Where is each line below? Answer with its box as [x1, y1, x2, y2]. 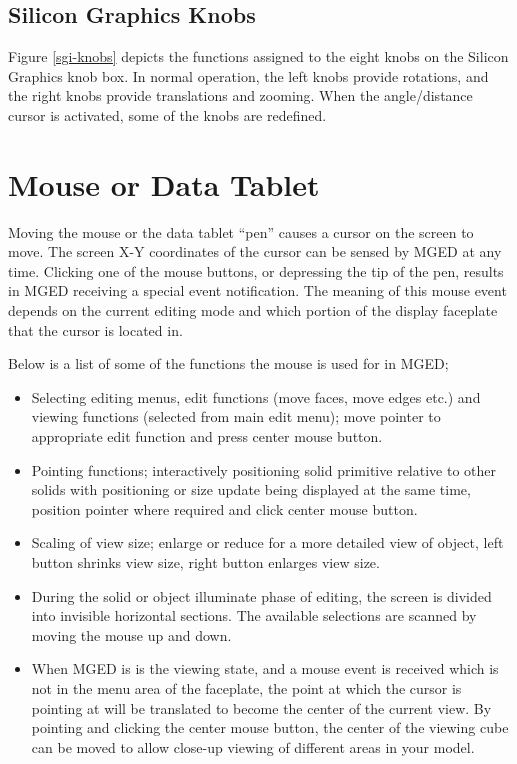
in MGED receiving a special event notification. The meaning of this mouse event [8, 280, 507, 301]
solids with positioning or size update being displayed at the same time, [31, 479, 471, 500]
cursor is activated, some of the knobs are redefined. [8, 104, 327, 125]
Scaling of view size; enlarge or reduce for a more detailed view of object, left [31, 532, 504, 553]
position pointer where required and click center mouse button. [31, 498, 418, 519]
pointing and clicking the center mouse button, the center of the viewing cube [31, 717, 509, 738]
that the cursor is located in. [8, 319, 183, 340]
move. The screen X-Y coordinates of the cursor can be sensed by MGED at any [8, 241, 502, 262]
